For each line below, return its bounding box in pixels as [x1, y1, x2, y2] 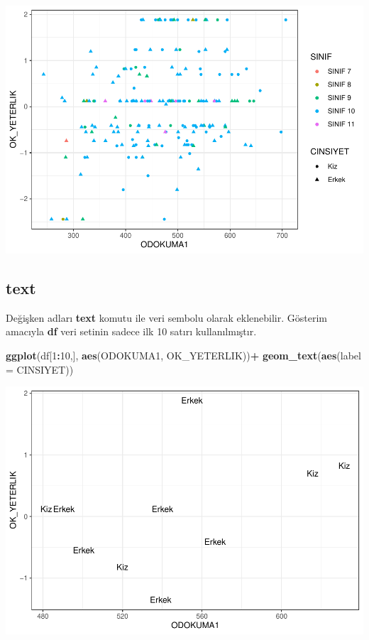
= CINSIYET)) [6, 362, 74, 376]
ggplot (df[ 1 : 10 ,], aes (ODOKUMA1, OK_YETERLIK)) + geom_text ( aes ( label [6, 347, 361, 362]
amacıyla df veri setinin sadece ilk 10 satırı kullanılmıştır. [6, 324, 257, 339]
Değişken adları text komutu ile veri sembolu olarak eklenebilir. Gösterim [6, 310, 328, 325]
